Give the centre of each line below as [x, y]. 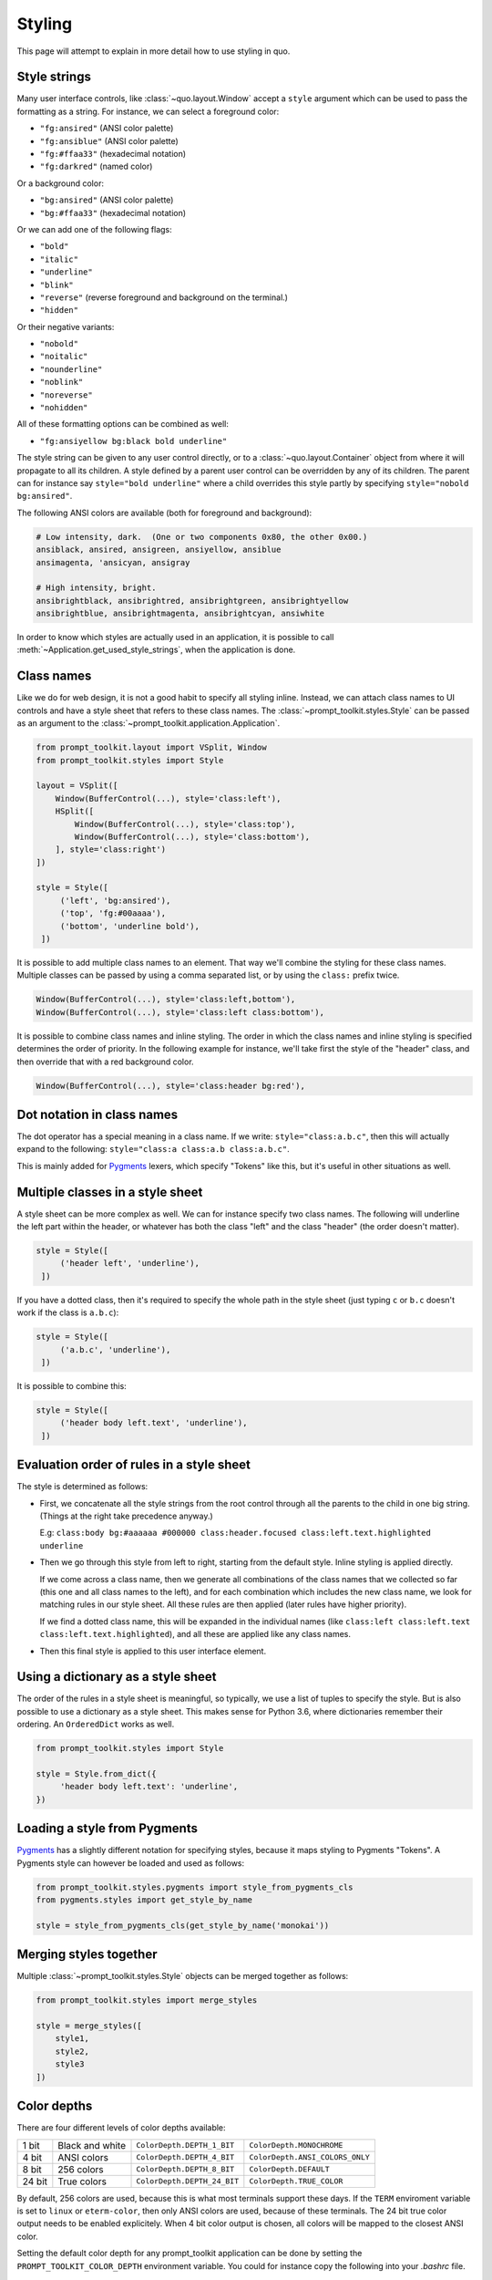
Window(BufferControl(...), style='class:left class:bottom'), [180, 1012]
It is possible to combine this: [72, 1385]
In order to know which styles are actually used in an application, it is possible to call [175, 637]
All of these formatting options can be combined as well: [123, 424]
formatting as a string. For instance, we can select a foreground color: [148, 111]
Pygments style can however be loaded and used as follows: [131, 1863]
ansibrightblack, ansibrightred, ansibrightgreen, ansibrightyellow [192, 601]
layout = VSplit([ [77, 786]
